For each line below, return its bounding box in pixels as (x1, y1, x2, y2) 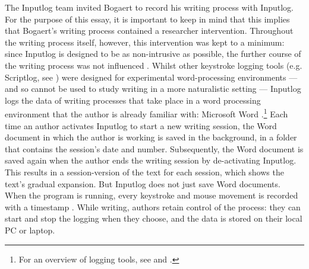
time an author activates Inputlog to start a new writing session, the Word (5, 119, 277, 132)
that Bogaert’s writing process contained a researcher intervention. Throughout (5, 24, 294, 37)
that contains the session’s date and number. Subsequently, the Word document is (5, 142, 304, 155)
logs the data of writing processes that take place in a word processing (5, 94, 261, 106)
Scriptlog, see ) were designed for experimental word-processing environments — (5, 71, 298, 83)
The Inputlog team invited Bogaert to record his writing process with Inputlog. (5, 1, 294, 13)
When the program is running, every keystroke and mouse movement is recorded (5, 189, 298, 201)
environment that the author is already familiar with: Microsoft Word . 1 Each (5, 106, 288, 120)
